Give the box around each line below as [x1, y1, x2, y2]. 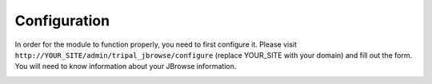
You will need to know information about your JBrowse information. [14, 62, 237, 71]
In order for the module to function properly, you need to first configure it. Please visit [14, 40, 298, 49]
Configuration [14, 12, 110, 29]
